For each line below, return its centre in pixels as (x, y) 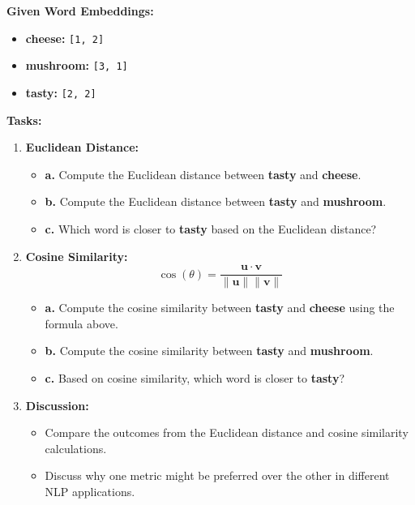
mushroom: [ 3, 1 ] (77, 65)
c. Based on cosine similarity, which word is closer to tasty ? (195, 377)
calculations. (76, 448)
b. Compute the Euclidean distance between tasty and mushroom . (216, 201)
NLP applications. (90, 491)
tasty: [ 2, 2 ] (61, 92)
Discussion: (57, 405)
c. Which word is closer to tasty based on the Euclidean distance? (211, 228)
